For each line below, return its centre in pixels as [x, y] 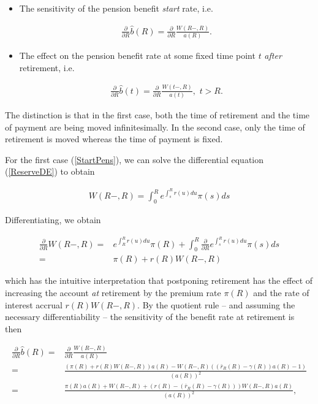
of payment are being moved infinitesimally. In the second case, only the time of [155, 127]
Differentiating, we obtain [53, 219]
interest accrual [34, 304]
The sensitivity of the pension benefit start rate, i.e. [116, 8]
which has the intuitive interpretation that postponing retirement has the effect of [159, 280]
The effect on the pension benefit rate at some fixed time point [137, 55]
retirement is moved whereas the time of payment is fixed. [114, 139]
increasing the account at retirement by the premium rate [113, 292]
